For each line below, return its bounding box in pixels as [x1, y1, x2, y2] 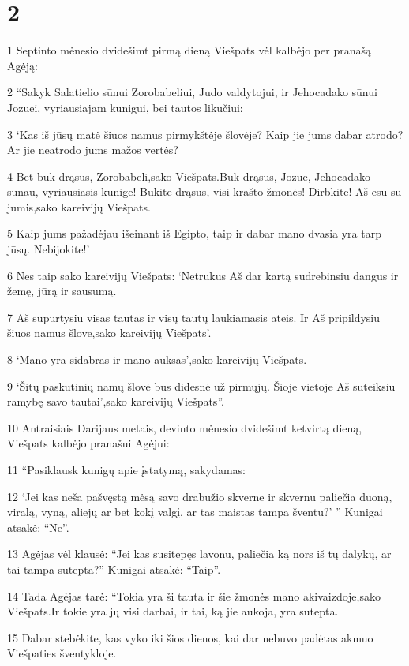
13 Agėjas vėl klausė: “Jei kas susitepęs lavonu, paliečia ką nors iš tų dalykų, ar [7, 545, 392, 562]
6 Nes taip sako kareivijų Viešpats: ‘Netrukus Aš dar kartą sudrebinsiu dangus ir [7, 267, 399, 283]
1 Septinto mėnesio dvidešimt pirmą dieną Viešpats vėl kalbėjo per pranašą [7, 42, 371, 58]
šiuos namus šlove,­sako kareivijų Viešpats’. [7, 324, 212, 341]
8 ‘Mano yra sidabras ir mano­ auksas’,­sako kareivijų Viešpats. [7, 351, 307, 368]
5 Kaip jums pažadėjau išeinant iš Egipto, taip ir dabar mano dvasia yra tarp [7, 225, 381, 241]
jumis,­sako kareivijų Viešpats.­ [7, 198, 151, 215]
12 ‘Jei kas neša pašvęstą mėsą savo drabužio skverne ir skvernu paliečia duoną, [7, 488, 392, 504]
